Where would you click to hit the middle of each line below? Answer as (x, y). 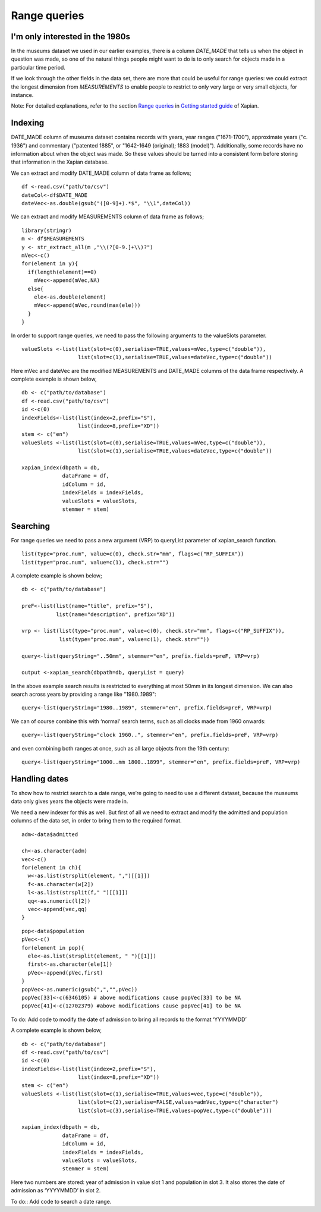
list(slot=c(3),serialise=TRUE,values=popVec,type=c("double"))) (175, 1110)
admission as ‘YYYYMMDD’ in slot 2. (56, 1191)
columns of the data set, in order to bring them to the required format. (96, 821)
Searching (31, 526)
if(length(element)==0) (62, 272)
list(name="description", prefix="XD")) (115, 614)
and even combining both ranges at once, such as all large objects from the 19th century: (120, 748)
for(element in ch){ (51, 868)
